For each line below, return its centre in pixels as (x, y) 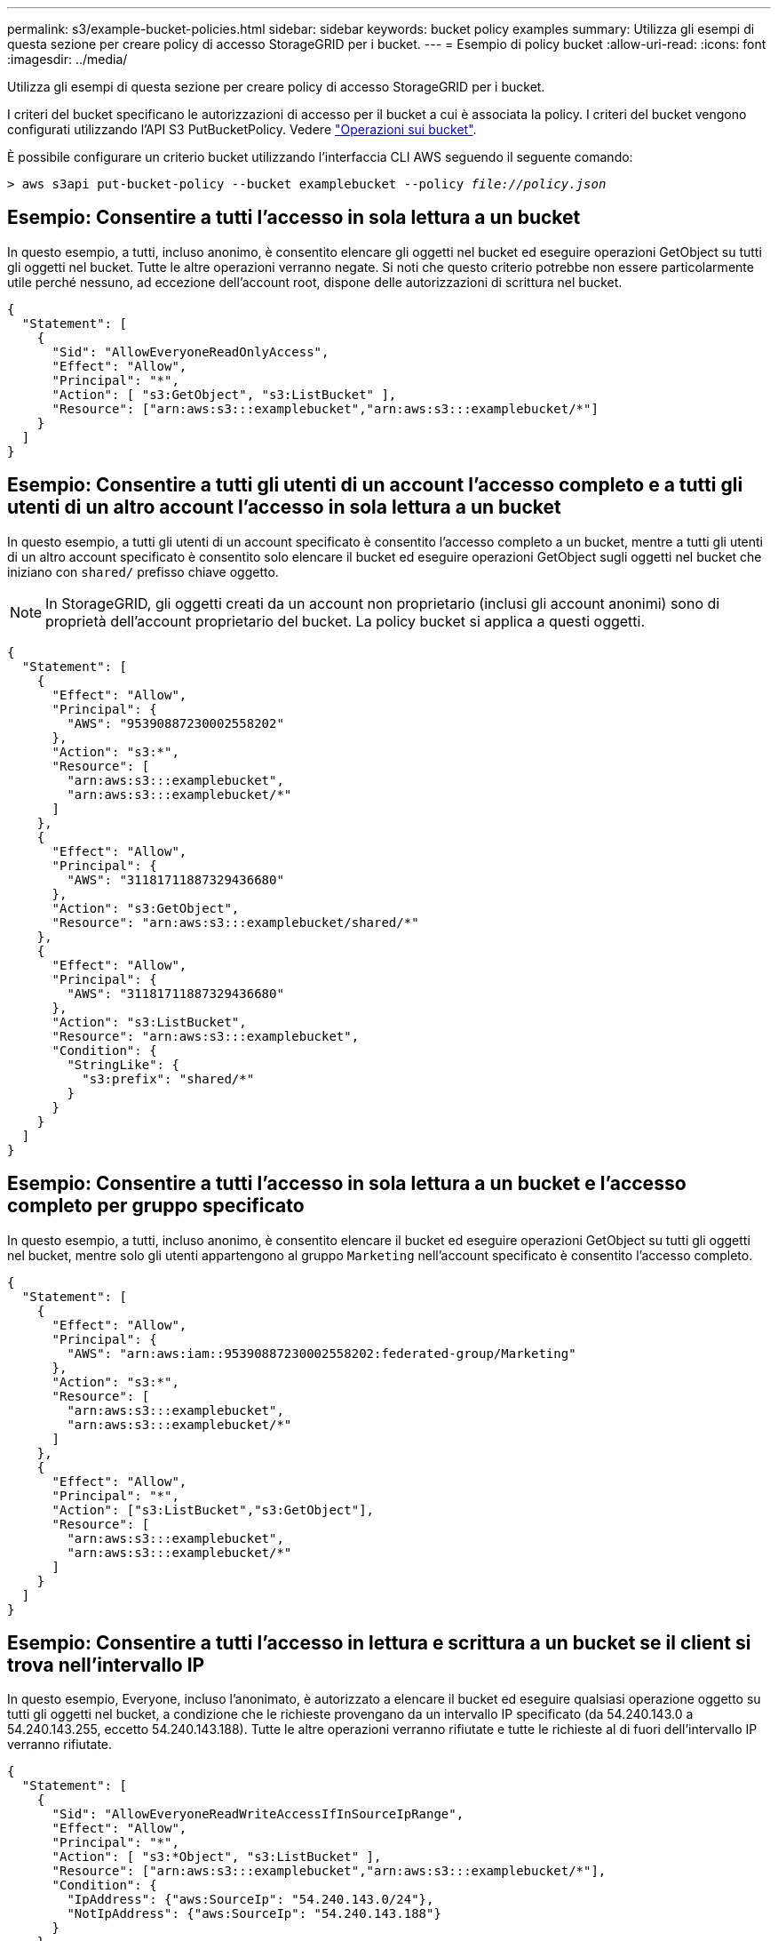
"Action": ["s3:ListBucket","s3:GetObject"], (213, 1510)
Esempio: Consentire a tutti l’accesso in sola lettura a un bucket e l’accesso (347, 1184)
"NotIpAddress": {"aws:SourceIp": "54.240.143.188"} (254, 1914)
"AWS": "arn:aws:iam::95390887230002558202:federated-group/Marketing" (322, 1353)
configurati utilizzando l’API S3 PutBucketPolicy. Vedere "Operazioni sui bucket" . (242, 129)
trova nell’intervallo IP (106, 1665)
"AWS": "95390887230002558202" (175, 723)
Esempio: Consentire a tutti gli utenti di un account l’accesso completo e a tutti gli (375, 485)
